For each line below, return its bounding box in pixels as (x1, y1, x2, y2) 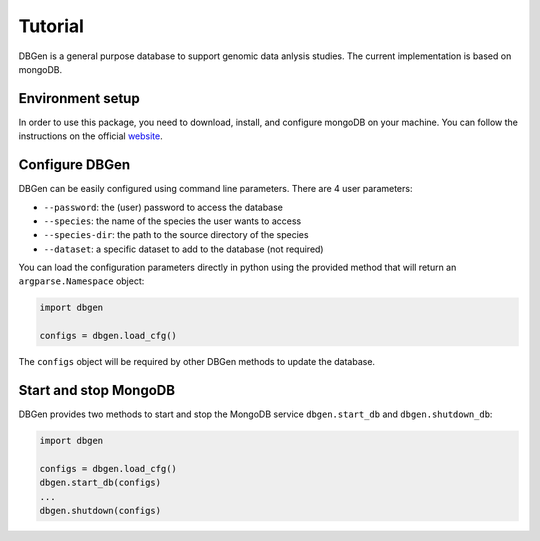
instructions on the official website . (18, 130, 164, 142)
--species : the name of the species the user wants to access (43, 215, 302, 227)
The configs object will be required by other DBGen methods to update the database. (18, 356, 375, 368)
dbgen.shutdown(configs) (39, 505, 162, 517)
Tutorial (18, 15, 85, 37)
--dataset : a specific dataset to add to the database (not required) (43, 243, 324, 255)
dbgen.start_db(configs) (39, 477, 162, 489)
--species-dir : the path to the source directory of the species (43, 229, 309, 241)
